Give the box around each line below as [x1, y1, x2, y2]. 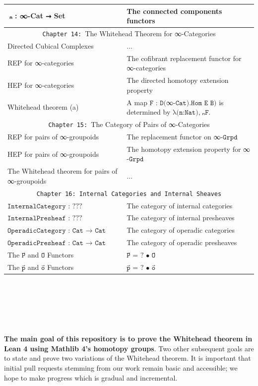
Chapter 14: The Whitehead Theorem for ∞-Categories [42, 28, 216, 38]
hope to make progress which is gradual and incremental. [4, 372, 178, 383]
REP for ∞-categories [7, 58, 74, 68]
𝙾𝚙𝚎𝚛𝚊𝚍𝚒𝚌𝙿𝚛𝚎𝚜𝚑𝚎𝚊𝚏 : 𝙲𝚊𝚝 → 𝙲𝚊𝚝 [7, 240, 106, 247]
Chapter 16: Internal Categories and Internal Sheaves [36, 190, 222, 197]
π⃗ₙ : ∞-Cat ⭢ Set [7, 10, 65, 21]
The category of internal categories [127, 200, 233, 210]
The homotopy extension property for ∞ [127, 143, 251, 154]
